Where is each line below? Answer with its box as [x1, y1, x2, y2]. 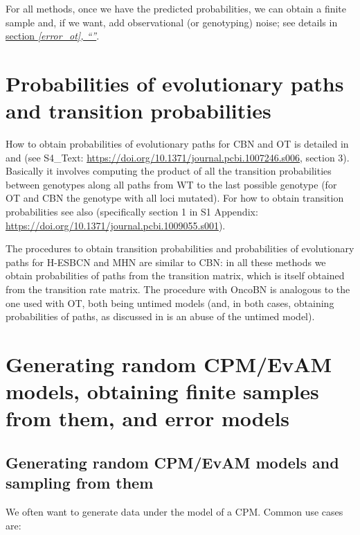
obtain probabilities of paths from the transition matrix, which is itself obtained [6, 268, 345, 283]
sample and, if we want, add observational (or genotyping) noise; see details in [6, 15, 338, 29]
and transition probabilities [6, 96, 271, 125]
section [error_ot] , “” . [6, 28, 100, 43]
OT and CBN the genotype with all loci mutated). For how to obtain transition [6, 191, 344, 205]
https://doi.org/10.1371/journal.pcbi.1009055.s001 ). [6, 218, 226, 232]
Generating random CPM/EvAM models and [6, 451, 339, 473]
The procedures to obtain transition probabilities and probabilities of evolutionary [6, 241, 354, 256]
